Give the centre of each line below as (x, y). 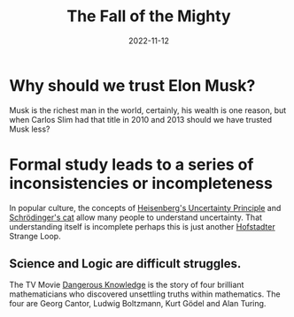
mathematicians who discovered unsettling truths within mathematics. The (145, 294)
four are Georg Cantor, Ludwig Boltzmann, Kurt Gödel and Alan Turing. (138, 304)
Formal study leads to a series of (132, 164)
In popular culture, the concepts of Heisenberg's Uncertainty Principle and (145, 208)
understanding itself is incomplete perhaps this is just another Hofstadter (143, 226)
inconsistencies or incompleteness (141, 183)
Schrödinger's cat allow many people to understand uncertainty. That (136, 217)
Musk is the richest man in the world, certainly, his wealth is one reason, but (148, 110)
